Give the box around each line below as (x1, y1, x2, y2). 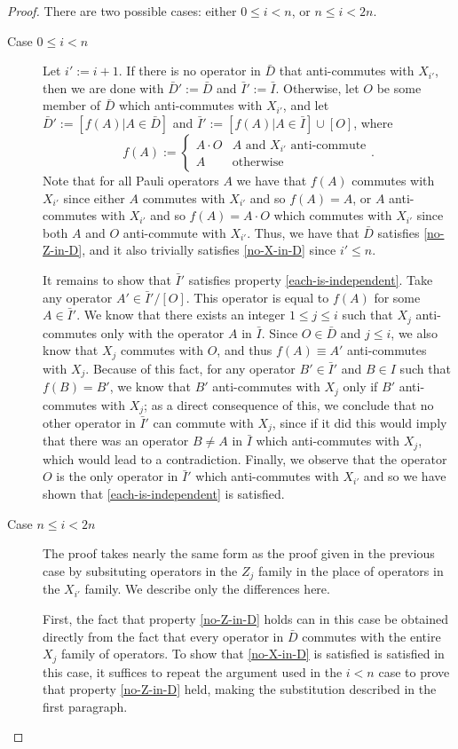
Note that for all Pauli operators (43, 170, 219, 189)
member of (43, 96, 100, 114)
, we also (391, 323, 438, 342)
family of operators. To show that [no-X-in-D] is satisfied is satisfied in (61, 644, 445, 663)
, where (353, 113, 393, 131)
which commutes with (273, 206, 392, 225)
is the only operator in (56, 467, 178, 485)
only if (343, 377, 378, 396)
